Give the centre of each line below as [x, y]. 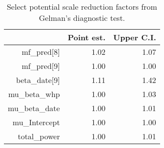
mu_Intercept [36, 122]
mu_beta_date [34, 108]
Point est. [86, 37]
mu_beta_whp [34, 94]
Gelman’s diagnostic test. [82, 18]
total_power [39, 136]
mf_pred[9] [41, 66]
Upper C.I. [135, 37]
